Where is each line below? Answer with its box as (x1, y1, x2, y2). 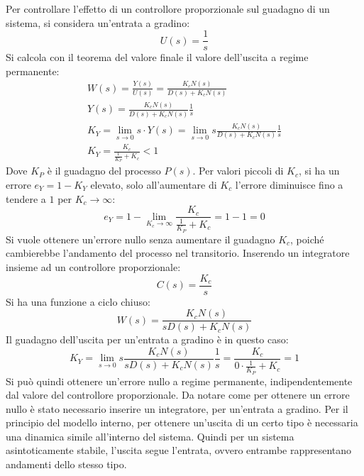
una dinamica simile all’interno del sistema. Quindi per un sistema (6, 428, 294, 443)
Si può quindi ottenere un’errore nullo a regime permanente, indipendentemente (6, 373, 353, 388)
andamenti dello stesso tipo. (6, 457, 127, 472)
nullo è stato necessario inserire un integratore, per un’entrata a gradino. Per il (6, 401, 348, 416)
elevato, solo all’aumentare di (90, 177, 217, 192)
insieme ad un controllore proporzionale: (6, 259, 181, 274)
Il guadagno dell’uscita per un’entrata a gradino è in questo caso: (6, 332, 289, 347)
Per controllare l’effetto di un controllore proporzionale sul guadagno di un (6, 1, 330, 16)
